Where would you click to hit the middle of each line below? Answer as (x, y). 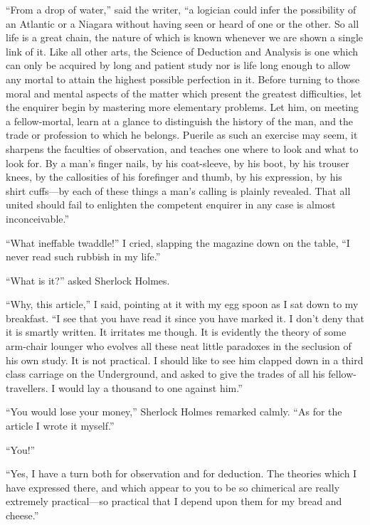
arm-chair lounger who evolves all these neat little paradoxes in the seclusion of (179, 346)
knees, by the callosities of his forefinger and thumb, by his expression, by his (174, 177)
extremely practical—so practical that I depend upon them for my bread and (174, 501)
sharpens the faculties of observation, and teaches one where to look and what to (182, 148)
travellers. (27, 387)
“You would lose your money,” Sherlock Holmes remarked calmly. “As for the (174, 412)
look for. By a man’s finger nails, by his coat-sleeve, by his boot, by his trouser (178, 163)
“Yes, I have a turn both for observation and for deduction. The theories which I (181, 473)
